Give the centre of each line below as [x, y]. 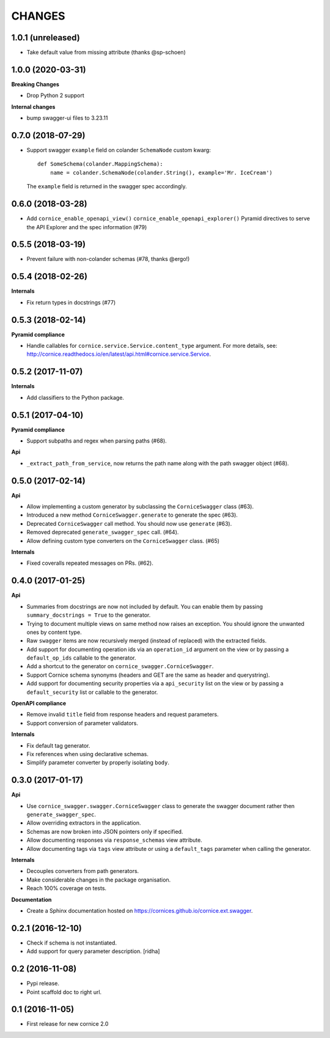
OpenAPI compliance [39, 704]
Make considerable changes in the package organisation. [99, 880]
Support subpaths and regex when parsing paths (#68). [97, 441]
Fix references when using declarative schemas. [88, 754]
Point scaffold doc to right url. [64, 992]
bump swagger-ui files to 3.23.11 [67, 118]
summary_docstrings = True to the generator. [89, 615]
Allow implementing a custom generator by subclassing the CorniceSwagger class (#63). [140, 507]
